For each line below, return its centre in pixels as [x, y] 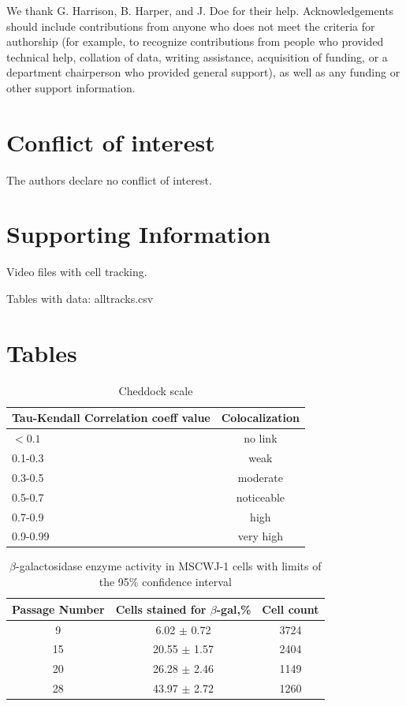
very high [260, 536]
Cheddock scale [156, 390]
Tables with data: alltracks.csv [80, 298]
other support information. [71, 87]
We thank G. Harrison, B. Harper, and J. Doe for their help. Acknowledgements [200, 10]
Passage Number [58, 609]
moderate [260, 477]
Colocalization [260, 418]
